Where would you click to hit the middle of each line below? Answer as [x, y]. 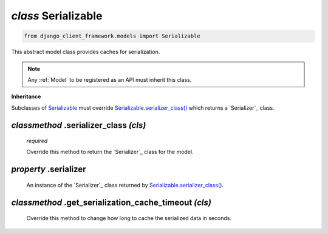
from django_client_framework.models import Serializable [112, 36]
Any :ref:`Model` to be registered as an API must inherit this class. [110, 79]
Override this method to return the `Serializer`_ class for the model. [110, 152]
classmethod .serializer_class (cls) [79, 125]
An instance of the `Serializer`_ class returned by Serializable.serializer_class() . [125, 185]
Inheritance [26, 96]
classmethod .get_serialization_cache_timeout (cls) [111, 202]
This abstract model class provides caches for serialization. [86, 52]
